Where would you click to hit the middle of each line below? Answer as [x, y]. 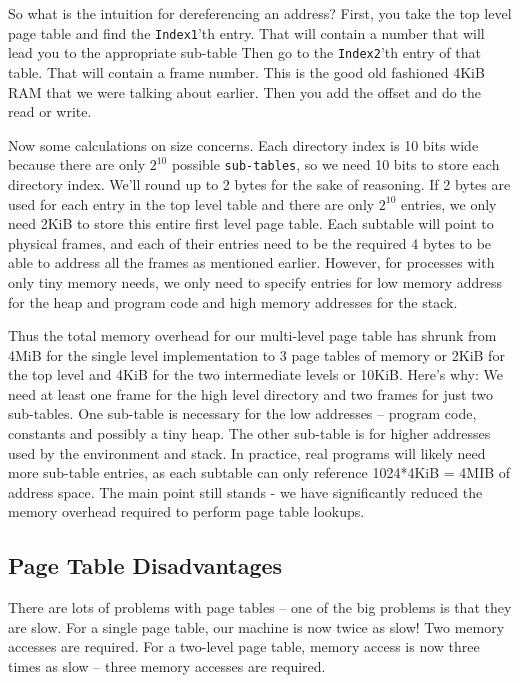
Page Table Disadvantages [145, 565]
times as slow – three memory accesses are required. [167, 666]
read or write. [50, 111]
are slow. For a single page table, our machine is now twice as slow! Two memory [256, 626]
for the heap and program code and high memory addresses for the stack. [233, 301]
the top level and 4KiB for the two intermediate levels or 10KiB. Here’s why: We [255, 374]
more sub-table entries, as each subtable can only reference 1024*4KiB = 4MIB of [259, 472]
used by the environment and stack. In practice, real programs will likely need [247, 452]
